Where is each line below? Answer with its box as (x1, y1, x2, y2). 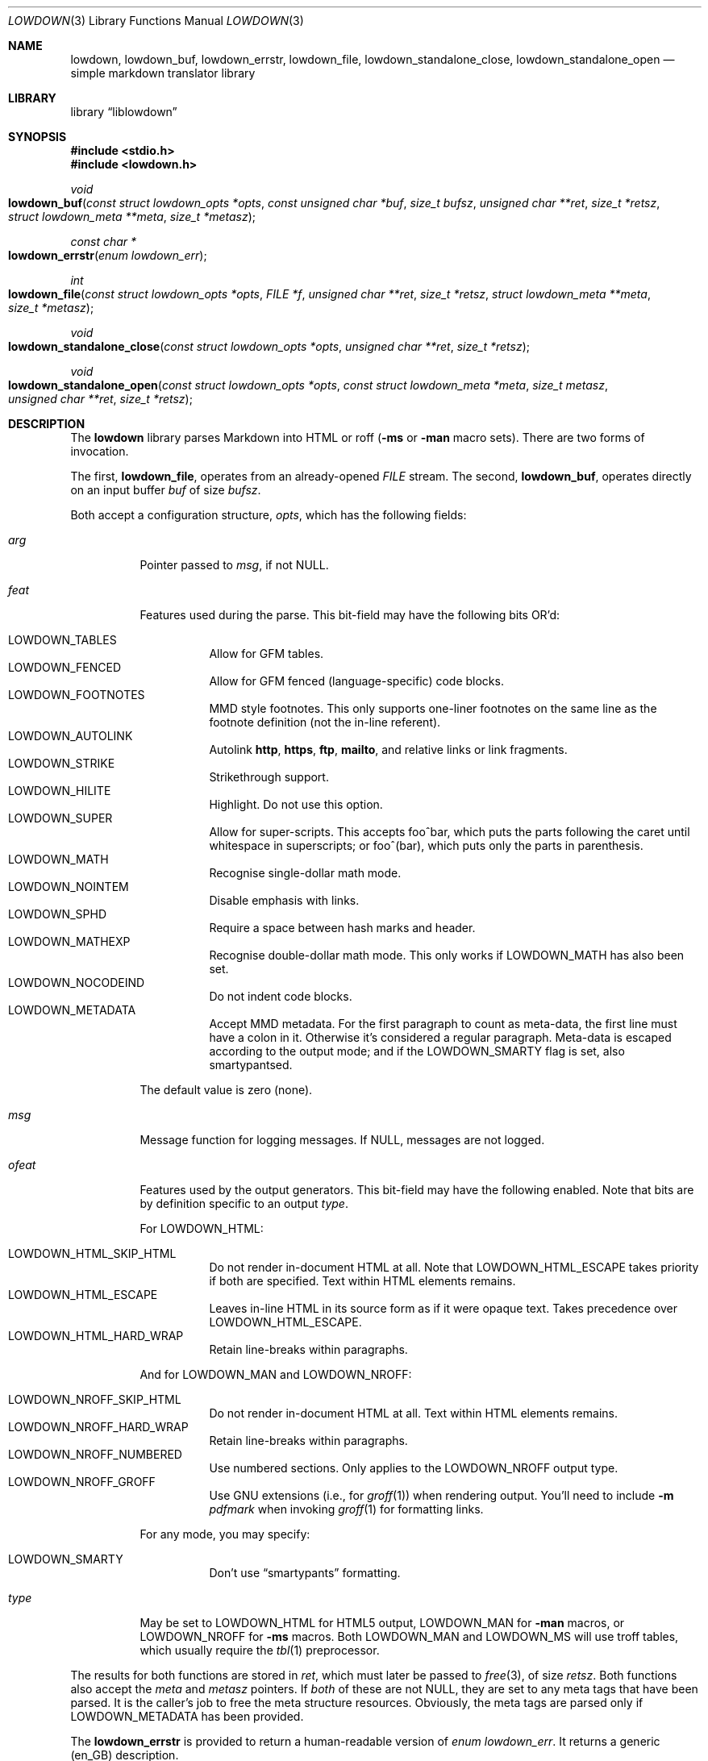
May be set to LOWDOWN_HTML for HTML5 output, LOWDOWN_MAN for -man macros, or (140, 1616, 625, 1630)
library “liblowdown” (70, 105, 177, 119)
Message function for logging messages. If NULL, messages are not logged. (140, 1133, 545, 1147)
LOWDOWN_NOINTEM (8, 880, 129, 893)
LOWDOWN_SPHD (8, 907, 106, 921)
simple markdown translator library (70, 66, 256, 80)
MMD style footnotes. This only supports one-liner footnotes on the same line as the (209, 701, 657, 715)
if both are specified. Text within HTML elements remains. (209, 1274, 516, 1288)
